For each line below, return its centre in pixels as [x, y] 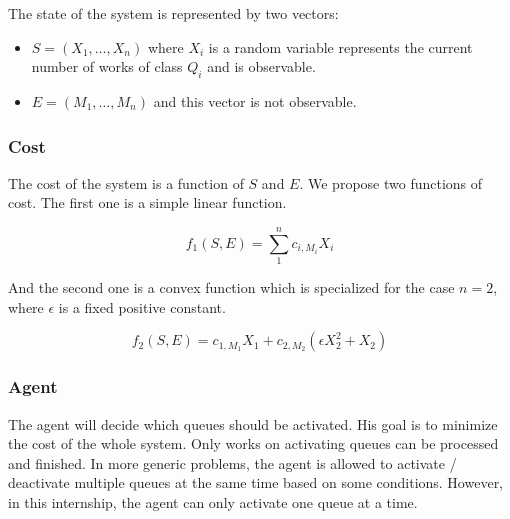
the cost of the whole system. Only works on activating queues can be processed [253, 443]
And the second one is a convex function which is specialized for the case [231, 287]
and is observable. [261, 66]
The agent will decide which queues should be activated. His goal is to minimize [253, 423]
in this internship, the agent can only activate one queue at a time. [213, 501]
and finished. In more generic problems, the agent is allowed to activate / [232, 462]
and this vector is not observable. [255, 100]
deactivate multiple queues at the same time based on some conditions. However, [256, 482]
